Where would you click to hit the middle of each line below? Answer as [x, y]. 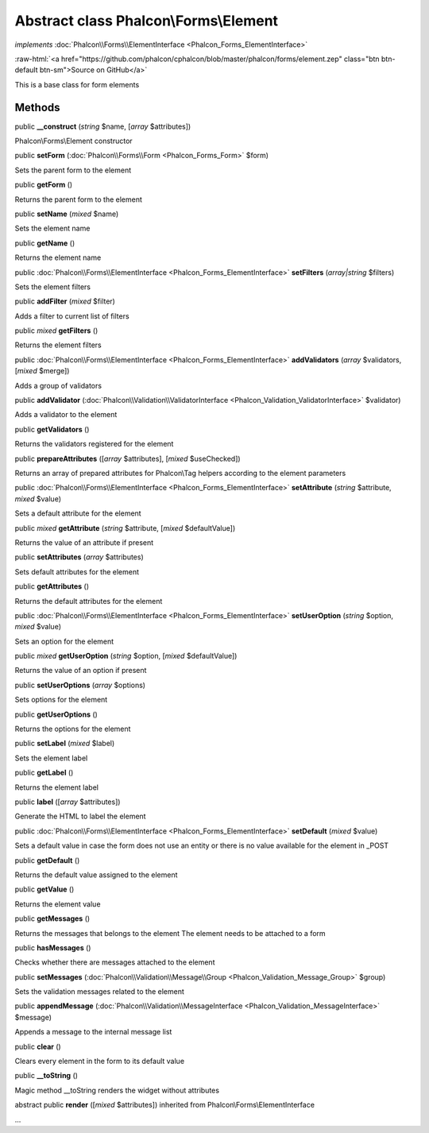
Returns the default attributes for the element [89, 601]
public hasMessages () [53, 947]
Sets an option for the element [64, 641]
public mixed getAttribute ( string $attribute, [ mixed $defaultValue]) [125, 528]
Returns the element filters [58, 345]
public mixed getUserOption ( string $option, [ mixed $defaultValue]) [126, 656]
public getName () [45, 243]
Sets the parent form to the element [73, 170]
